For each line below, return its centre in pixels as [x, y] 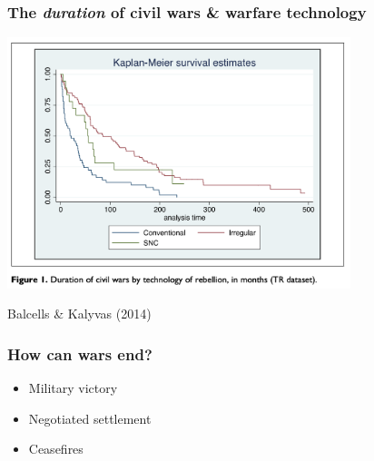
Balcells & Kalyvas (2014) [79, 314]
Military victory [73, 388]
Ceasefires [56, 449]
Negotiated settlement [90, 418]
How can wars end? [80, 353]
